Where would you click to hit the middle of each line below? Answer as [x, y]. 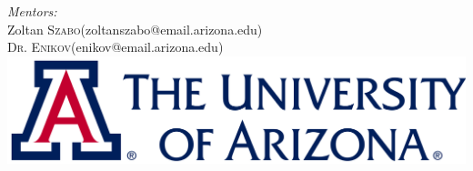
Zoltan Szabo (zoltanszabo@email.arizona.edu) [135, 29]
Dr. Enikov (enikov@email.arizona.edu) [116, 47]
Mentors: [32, 11]
